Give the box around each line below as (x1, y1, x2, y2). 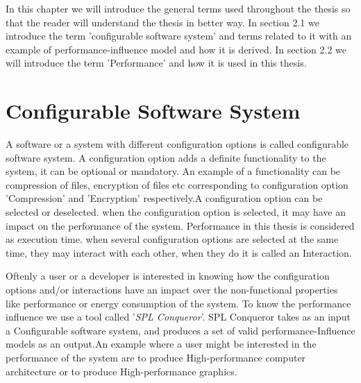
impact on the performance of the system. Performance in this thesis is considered (6, 218, 355, 232)
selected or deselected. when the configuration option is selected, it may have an (6, 205, 346, 219)
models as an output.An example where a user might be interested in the (6, 337, 317, 351)
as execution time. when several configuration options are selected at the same (6, 232, 339, 246)
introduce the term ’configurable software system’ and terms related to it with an (6, 28, 352, 43)
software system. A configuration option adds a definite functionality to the (6, 150, 326, 164)
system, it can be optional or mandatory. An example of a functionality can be (6, 164, 341, 178)
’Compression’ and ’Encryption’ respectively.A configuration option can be (6, 191, 323, 205)
